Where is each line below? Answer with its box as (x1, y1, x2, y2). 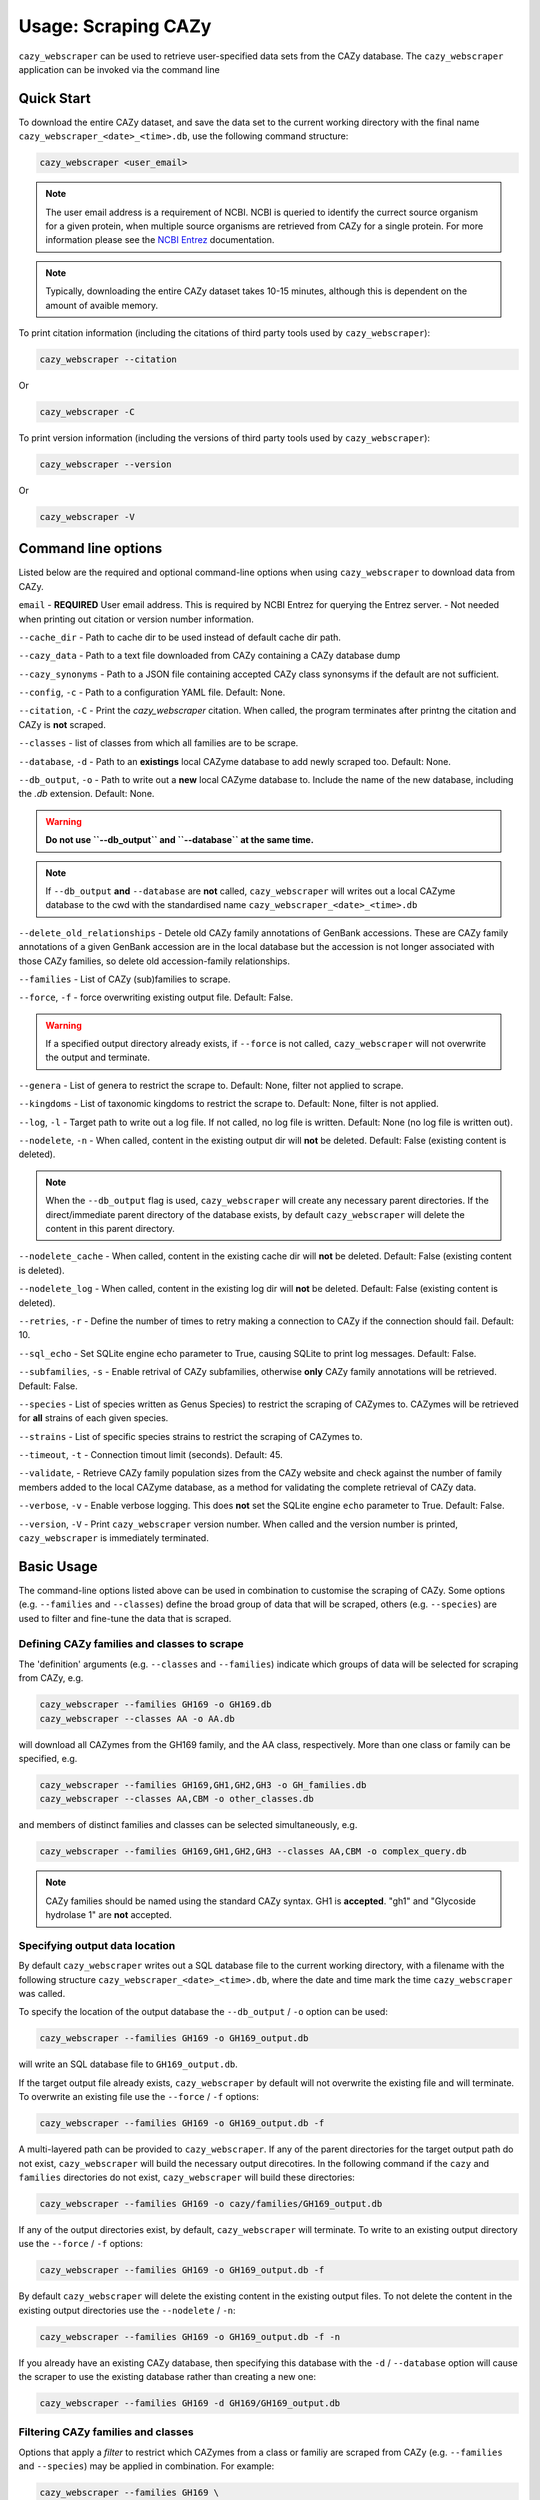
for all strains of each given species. (18, 1412, 169, 1424)
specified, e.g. (18, 1753, 78, 1764)
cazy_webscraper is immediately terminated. (18, 1532, 209, 1544)
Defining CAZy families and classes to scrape (18, 1637, 244, 1651)
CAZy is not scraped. (18, 718, 107, 730)
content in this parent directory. (45, 1223, 175, 1234)
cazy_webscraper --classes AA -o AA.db (39, 1713, 235, 1724)
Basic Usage (18, 1558, 98, 1575)
